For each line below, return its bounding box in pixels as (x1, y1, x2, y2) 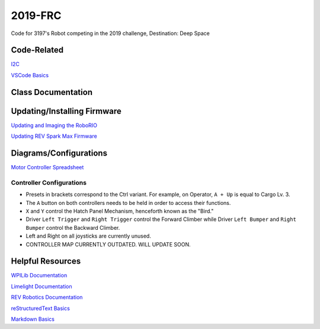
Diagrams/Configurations (11, 148, 108, 158)
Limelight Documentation (11, 283, 72, 290)
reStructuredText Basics (11, 305, 71, 312)
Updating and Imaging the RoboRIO (11, 122, 98, 129)
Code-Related (11, 45, 64, 55)
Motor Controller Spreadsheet (11, 164, 84, 171)
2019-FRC (11, 9, 62, 22)
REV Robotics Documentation (11, 294, 83, 301)
